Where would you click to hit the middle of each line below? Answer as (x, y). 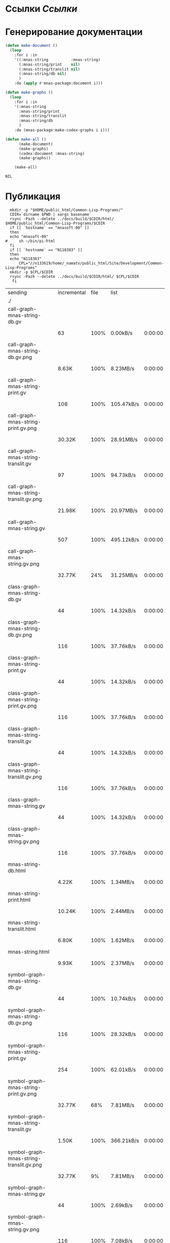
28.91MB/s (124, 440)
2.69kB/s (122, 1205)
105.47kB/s (125, 404)
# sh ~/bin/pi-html (30, 241)
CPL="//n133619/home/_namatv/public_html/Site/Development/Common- (91, 263)
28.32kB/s (123, 1034)
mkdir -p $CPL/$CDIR (31, 272)
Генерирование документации (74, 32)
